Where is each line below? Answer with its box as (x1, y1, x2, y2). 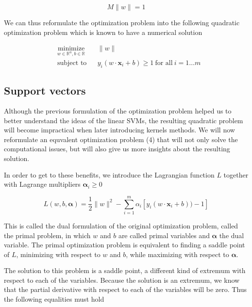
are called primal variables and (118, 230, 210, 240)
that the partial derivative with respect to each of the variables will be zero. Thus (4, 284, 247, 294)
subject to (57, 60, 87, 67)
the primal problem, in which (4, 230, 91, 240)
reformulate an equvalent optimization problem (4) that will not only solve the (4, 134, 238, 144)
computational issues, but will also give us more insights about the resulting (4, 144, 230, 154)
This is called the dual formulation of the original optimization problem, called (4, 220, 238, 230)
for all (155, 60, 173, 67)
